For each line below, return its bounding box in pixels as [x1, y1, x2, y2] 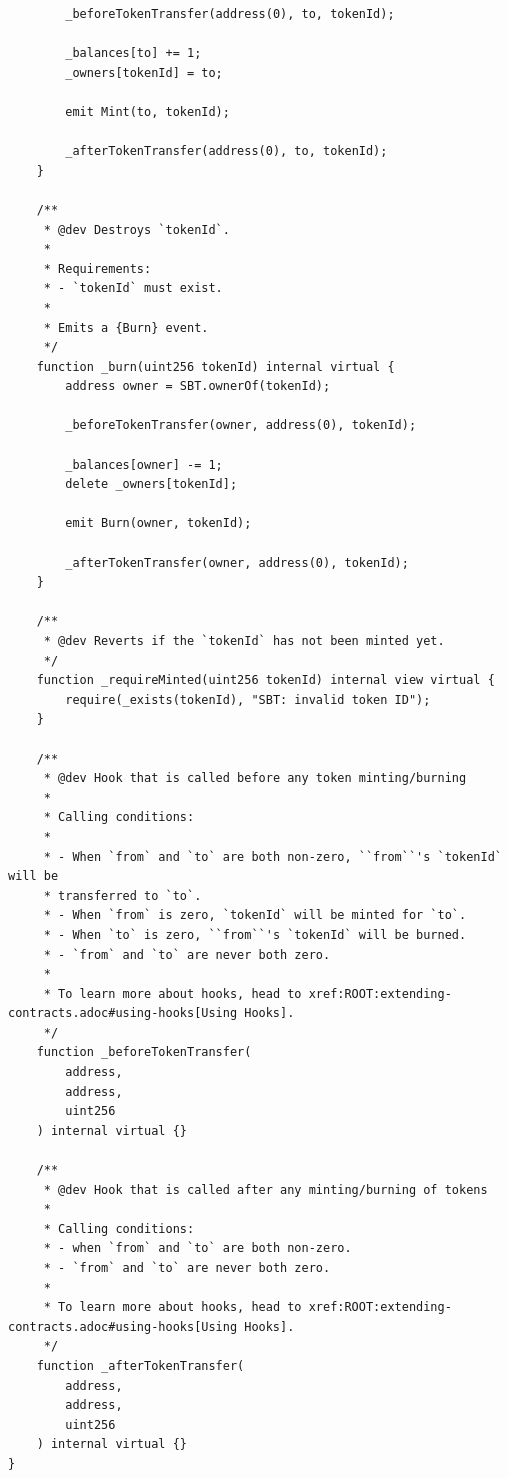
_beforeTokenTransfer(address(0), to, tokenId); [65, 7, 395, 21]
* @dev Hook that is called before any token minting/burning [43, 771, 467, 786]
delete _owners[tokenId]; [65, 477, 238, 492]
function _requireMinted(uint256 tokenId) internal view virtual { [36, 673, 495, 688]
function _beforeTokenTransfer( [36, 1045, 252, 1060]
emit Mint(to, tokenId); [65, 104, 230, 119]
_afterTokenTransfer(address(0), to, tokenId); [65, 144, 388, 159]
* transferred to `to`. [43, 888, 202, 903]
